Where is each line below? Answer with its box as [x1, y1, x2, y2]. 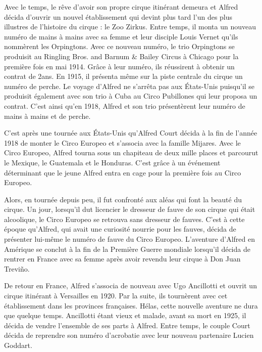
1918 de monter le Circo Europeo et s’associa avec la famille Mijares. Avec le [4, 137, 241, 148]
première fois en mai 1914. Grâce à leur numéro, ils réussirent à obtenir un [4, 61, 235, 71]
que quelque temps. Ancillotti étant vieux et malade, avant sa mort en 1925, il [4, 310, 246, 321]
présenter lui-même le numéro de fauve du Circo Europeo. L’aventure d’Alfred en [4, 234, 255, 244]
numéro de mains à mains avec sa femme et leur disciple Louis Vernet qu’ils [4, 31, 238, 41]
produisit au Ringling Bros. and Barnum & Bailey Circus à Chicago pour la [4, 51, 239, 61]
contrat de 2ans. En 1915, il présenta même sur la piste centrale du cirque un [4, 71, 243, 81]
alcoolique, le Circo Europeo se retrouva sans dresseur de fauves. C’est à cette [4, 213, 245, 224]
